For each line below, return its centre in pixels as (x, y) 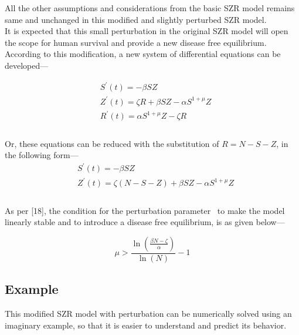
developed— (27, 65)
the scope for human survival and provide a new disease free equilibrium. (136, 42)
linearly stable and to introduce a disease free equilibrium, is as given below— (145, 222)
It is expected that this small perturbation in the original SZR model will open (147, 31)
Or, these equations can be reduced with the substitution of (112, 143)
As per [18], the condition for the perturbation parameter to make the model (145, 210)
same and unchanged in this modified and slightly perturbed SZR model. (136, 19)
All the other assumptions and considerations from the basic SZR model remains (150, 8)
